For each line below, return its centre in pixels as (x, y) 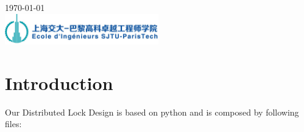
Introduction (59, 82)
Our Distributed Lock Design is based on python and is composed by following (152, 112)
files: (13, 124)
